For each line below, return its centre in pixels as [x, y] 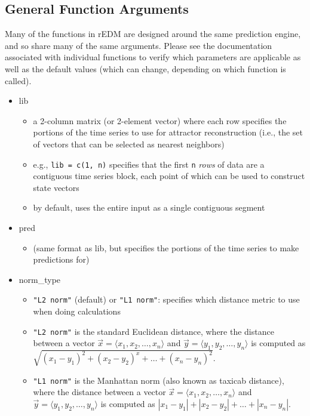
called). [18, 80]
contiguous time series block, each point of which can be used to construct [169, 176]
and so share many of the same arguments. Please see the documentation [139, 45]
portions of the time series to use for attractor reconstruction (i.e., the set [168, 132]
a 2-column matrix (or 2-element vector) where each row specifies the [160, 120]
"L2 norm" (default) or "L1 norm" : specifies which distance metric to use [166, 299]
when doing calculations [77, 311]
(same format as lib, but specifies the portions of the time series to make [166, 247]
